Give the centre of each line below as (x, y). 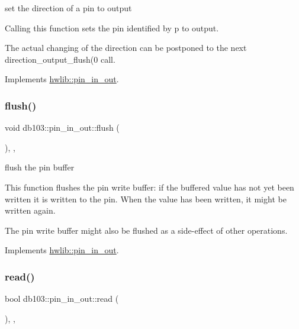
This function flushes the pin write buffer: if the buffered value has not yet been (149, 187)
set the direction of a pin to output (68, 8)
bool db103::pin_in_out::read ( (62, 299)
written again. (30, 210)
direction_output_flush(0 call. (60, 59)
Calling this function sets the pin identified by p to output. (112, 28)
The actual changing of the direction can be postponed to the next (126, 48)
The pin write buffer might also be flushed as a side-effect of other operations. (146, 230)
